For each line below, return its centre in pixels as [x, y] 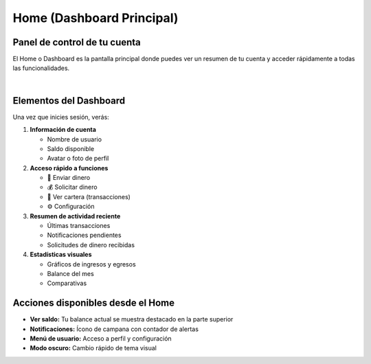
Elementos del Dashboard [69, 101]
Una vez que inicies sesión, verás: [61, 117]
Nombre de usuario [75, 139]
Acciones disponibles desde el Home [94, 303]
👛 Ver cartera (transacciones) [89, 196]
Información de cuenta [63, 130]
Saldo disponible [71, 148]
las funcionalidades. [41, 68]
